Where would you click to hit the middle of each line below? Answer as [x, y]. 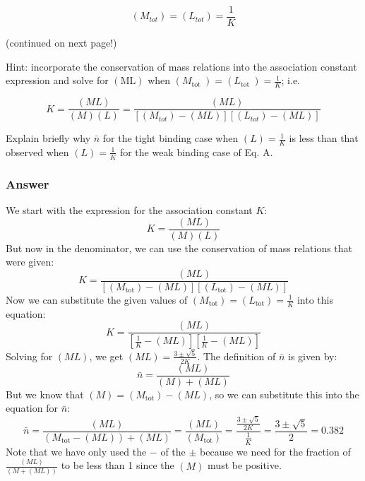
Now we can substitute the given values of [97, 299]
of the [173, 451]
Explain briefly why [48, 138]
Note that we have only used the [76, 451]
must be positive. [245, 465]
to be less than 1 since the [118, 465]
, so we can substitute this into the [284, 394]
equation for [32, 408]
